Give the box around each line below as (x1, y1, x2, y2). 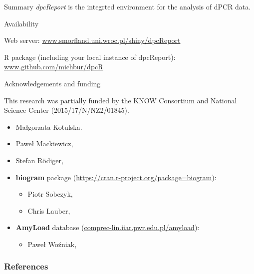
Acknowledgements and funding (4, 78, 101, 88)
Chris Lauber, (27, 205, 70, 216)
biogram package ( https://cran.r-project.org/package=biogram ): (15, 172, 217, 182)
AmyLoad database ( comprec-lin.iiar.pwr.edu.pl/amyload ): (15, 222, 200, 233)
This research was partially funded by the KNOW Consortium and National (4, 95, 237, 105)
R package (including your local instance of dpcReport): (4, 51, 176, 62)
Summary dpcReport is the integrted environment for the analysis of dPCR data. (4, 1, 251, 11)
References (4, 260, 48, 273)
